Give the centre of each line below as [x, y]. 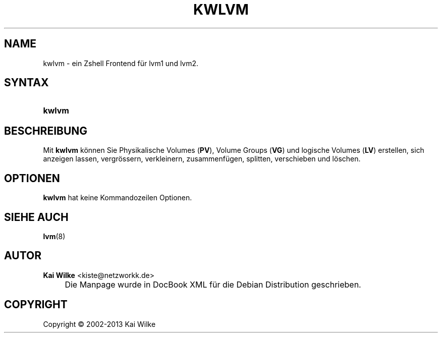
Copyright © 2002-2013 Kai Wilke [99, 324]
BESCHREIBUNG [46, 131]
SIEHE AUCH [36, 217]
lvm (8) [54, 236]
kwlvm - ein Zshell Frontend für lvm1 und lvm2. [121, 63]
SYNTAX [26, 83]
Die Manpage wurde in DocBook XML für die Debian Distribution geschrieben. [213, 284]
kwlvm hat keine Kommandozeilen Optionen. [118, 198]
